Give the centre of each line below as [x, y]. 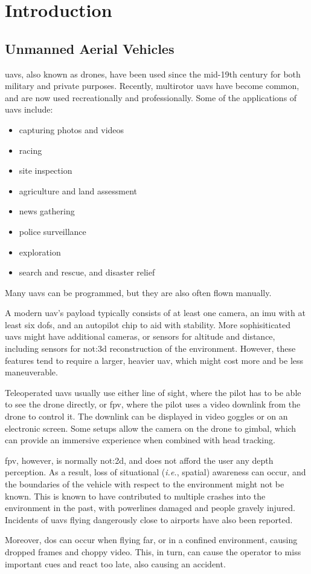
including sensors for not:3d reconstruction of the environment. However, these [150, 348]
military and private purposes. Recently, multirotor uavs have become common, [152, 86]
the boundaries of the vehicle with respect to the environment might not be [145, 484]
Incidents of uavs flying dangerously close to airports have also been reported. [149, 519]
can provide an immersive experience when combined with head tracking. [140, 440]
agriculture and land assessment [78, 190]
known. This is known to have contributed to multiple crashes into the [135, 496]
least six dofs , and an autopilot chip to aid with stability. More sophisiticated [148, 324]
